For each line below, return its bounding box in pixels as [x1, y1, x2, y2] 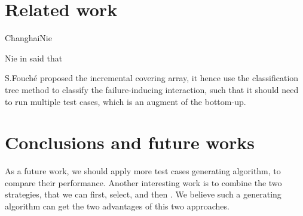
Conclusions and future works [5, 130, 255, 155]
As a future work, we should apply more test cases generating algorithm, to [5, 165, 281, 177]
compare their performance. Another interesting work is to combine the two [5, 176, 282, 189]
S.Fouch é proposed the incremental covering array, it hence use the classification [5, 72, 299, 84]
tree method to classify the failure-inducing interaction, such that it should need [5, 83, 299, 95]
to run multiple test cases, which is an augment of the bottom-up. [5, 95, 246, 107]
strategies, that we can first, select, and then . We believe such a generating [5, 188, 281, 200]
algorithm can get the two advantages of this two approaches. [5, 200, 229, 212]
